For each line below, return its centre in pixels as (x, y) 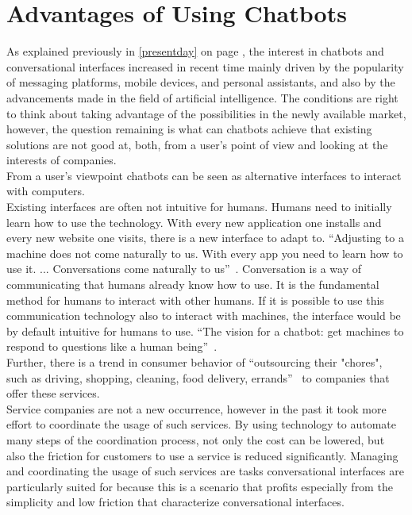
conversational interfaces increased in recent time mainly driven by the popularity (205, 66)
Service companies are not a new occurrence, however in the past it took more (196, 408)
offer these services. (53, 393)
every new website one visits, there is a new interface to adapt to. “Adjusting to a (205, 238)
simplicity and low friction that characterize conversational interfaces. (175, 502)
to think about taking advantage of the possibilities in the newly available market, (206, 113)
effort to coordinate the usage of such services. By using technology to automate (202, 424)
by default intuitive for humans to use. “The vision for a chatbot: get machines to (205, 331)
